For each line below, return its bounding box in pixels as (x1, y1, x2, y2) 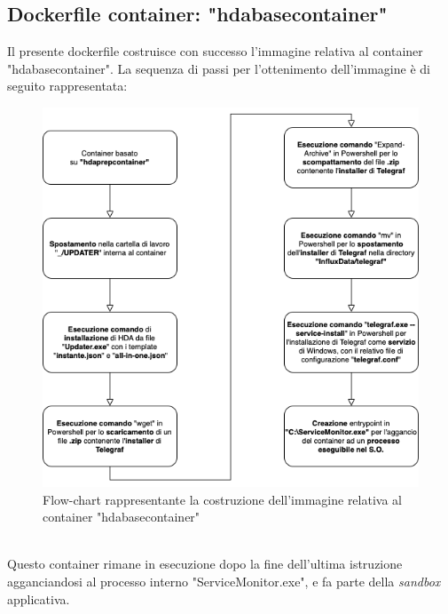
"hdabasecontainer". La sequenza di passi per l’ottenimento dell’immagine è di (7, 59, 430, 77)
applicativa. (7, 589, 70, 608)
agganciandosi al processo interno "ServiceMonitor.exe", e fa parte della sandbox (7, 571, 441, 590)
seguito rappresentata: (7, 76, 128, 95)
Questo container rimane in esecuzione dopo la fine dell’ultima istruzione (7, 554, 403, 573)
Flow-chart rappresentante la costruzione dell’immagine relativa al (43, 490, 402, 508)
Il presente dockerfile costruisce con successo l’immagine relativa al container (7, 42, 423, 60)
